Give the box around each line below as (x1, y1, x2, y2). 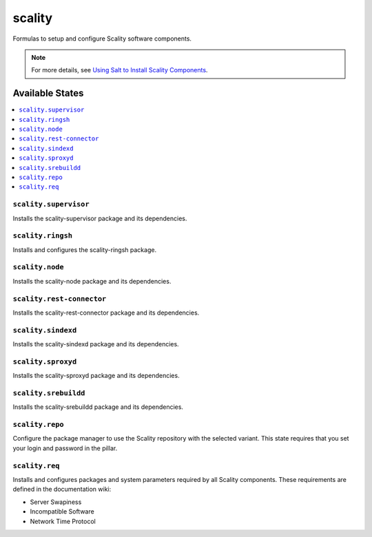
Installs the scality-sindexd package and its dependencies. (12, 340, 179, 348)
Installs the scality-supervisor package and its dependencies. (12, 214, 187, 222)
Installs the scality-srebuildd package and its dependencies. (12, 403, 184, 411)
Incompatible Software (30, 507, 94, 516)
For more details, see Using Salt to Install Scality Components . (31, 66, 208, 74)
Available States (12, 87, 84, 99)
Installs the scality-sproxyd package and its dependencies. (12, 372, 180, 380)
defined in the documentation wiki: (12, 485, 112, 494)
